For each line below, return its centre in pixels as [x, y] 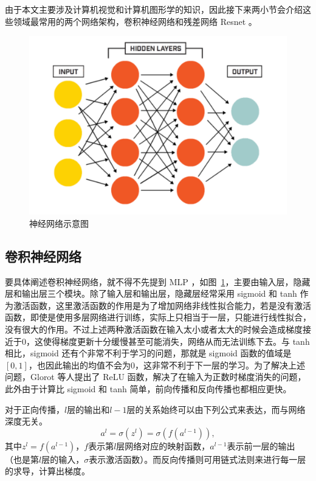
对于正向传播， [35, 409]
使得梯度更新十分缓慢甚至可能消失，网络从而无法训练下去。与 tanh [176, 341]
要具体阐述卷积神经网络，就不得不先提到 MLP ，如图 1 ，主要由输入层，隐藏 [158, 281]
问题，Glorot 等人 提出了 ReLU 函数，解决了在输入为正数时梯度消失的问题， [156, 377]
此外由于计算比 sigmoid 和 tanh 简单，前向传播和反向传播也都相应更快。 [148, 388]
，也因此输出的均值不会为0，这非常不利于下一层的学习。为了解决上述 [167, 365]
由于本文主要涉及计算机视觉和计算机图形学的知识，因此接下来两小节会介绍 [154, 9]
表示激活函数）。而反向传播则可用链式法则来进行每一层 [197, 459]
